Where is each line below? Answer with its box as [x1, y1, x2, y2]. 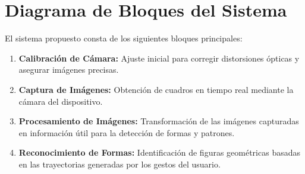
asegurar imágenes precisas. [18, 63, 119, 76]
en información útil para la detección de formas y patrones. [18, 126, 235, 138]
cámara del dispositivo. [18, 95, 103, 107]
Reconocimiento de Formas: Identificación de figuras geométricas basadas [18, 146, 300, 159]
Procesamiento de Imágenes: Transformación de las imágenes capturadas [18, 115, 299, 127]
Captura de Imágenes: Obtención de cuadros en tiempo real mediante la [18, 83, 294, 95]
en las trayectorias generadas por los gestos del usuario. [18, 157, 221, 170]
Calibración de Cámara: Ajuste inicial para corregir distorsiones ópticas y [18, 51, 300, 64]
